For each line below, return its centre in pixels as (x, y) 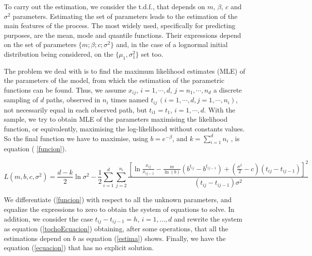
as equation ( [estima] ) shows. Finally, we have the (152, 238)
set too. (152, 54)
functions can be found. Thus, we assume (65, 89)
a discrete (228, 89)
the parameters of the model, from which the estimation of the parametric (114, 80)
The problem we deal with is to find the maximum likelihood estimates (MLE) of (125, 71)
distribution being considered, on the (59, 54)
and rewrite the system (208, 218)
